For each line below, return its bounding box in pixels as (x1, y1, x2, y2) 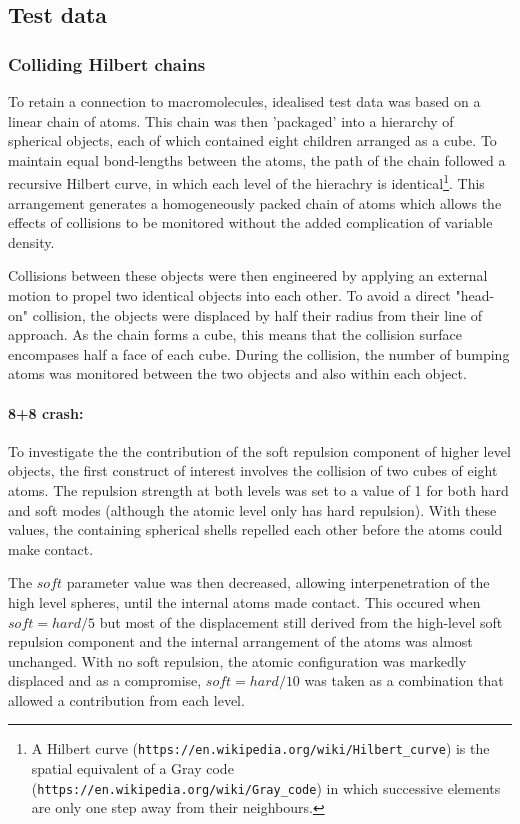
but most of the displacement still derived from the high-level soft (99, 611, 503, 632)
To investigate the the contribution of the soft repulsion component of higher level (8, 440, 511, 461)
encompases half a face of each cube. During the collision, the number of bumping (8, 343, 510, 364)
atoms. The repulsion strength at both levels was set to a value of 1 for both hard (8, 479, 509, 500)
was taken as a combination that (304, 670, 504, 691)
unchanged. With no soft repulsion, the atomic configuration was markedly (8, 650, 467, 671)
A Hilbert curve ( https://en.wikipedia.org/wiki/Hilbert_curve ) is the (31, 738, 490, 759)
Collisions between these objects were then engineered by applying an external (8, 265, 488, 286)
